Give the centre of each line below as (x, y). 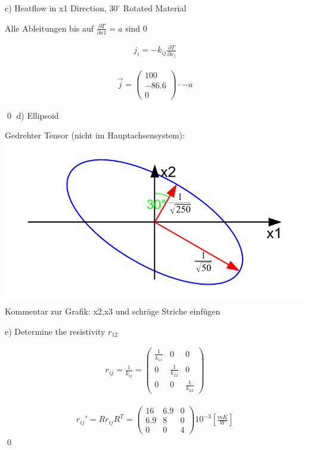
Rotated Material (155, 8)
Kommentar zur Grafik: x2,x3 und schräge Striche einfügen (113, 311)
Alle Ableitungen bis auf (49, 28)
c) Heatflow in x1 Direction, (56, 8)
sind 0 (136, 28)
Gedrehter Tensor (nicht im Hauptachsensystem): (95, 135)
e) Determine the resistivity (55, 331)
